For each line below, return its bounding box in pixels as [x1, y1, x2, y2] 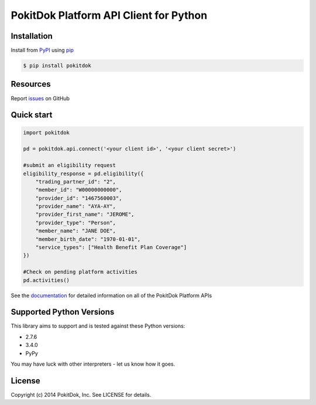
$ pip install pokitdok [23, 62, 92, 69]
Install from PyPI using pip [11, 47, 74, 54]
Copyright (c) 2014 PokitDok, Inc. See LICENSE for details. [11, 391, 152, 398]
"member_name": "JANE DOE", [35, 227, 116, 234]
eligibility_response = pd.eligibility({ [23, 170, 144, 177]
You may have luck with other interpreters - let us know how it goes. [11, 360, 176, 367]
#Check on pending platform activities [23, 268, 138, 275]
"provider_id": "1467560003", [35, 195, 122, 202]
